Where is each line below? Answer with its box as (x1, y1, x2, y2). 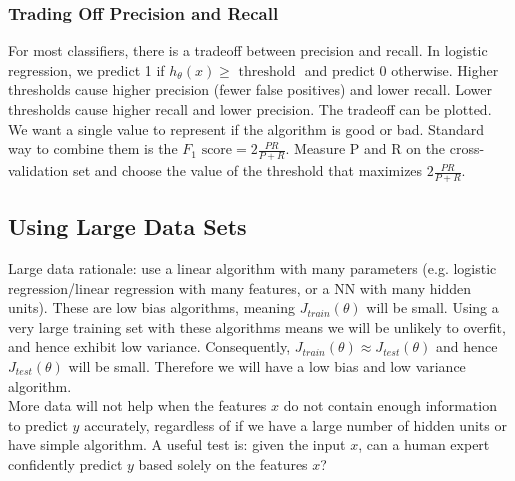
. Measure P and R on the (285, 138, 446, 159)
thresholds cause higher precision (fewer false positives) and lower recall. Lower (8, 79, 492, 100)
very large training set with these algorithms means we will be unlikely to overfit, (8, 316, 506, 337)
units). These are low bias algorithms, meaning (8, 297, 295, 318)
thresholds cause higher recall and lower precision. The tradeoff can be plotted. (8, 99, 492, 119)
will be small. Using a (366, 297, 499, 318)
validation (8, 160, 69, 181)
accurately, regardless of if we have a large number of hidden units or (84, 414, 507, 435)
